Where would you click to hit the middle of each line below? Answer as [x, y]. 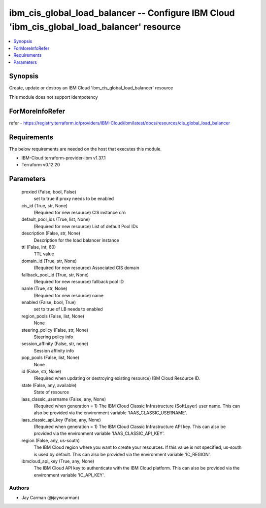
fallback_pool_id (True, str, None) [55, 274]
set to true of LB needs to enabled [68, 309]
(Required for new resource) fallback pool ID [79, 281]
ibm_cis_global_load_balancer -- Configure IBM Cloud [122, 13]
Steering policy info [53, 337]
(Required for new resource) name [68, 295]
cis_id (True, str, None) [45, 205]
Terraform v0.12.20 [41, 165]
